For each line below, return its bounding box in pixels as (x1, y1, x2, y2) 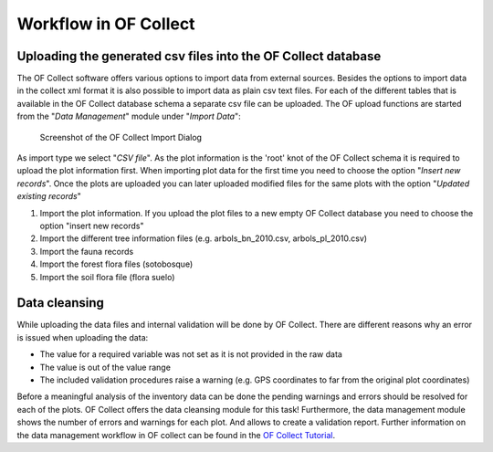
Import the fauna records (39, 246, 134, 257)
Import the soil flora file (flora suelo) (39, 271, 175, 282)
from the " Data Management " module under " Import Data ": (16, 110, 241, 122)
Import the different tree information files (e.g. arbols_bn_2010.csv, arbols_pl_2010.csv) (39, 233, 368, 244)
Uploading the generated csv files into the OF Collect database (16, 48, 382, 64)
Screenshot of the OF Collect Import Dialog (39, 131, 203, 142)
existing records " (16, 191, 82, 202)
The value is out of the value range (39, 362, 171, 373)
